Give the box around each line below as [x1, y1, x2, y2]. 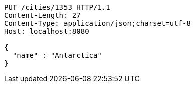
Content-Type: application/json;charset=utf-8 [4, 19, 191, 27]
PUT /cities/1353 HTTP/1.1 [4, 3, 110, 11]
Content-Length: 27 [4, 11, 81, 19]
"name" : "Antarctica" [12, 51, 102, 59]
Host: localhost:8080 [4, 27, 89, 35]
